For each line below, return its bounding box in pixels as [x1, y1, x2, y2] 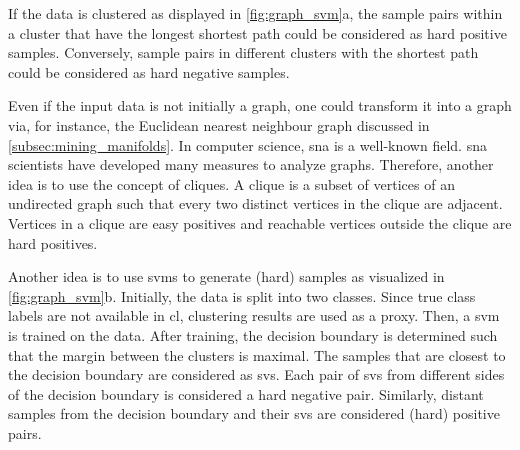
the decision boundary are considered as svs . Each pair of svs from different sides [8, 364, 505, 385]
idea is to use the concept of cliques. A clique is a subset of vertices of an [8, 173, 455, 194]
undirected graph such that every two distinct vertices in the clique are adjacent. [8, 193, 503, 214]
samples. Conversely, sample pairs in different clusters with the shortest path [8, 42, 479, 63]
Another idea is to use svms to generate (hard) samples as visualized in [8, 266, 445, 287]
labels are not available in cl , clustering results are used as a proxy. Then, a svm [8, 305, 500, 326]
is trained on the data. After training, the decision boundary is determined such [8, 324, 498, 345]
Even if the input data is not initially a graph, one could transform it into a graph [8, 95, 512, 116]
